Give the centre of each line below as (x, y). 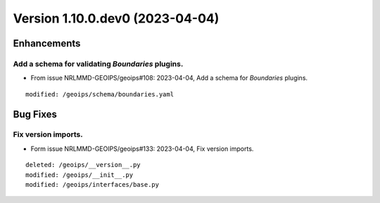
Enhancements (47, 43)
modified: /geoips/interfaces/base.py (93, 185)
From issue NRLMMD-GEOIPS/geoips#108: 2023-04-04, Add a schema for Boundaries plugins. (169, 78)
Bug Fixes (35, 114)
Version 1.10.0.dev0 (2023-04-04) (116, 18)
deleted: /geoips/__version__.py (83, 165)
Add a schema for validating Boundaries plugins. (98, 63)
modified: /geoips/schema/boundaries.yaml (100, 94)
